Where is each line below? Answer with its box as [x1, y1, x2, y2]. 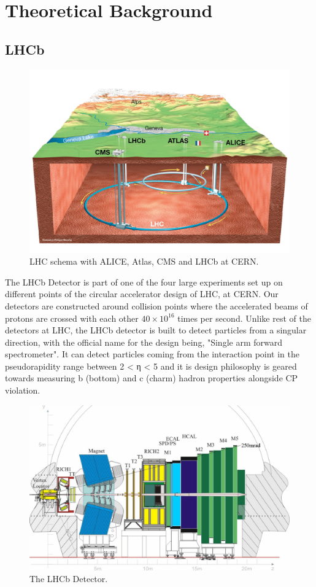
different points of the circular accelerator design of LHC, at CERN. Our [5, 287, 279, 300]
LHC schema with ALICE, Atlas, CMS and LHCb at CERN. [29, 255, 259, 268]
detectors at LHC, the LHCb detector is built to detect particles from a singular [5, 324, 307, 336]
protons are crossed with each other [5, 311, 139, 324]
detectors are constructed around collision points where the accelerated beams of [5, 299, 308, 312]
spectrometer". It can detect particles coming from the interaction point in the [5, 348, 300, 360]
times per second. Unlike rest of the [177, 311, 311, 324]
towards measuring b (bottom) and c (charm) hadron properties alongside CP [5, 371, 298, 384]
